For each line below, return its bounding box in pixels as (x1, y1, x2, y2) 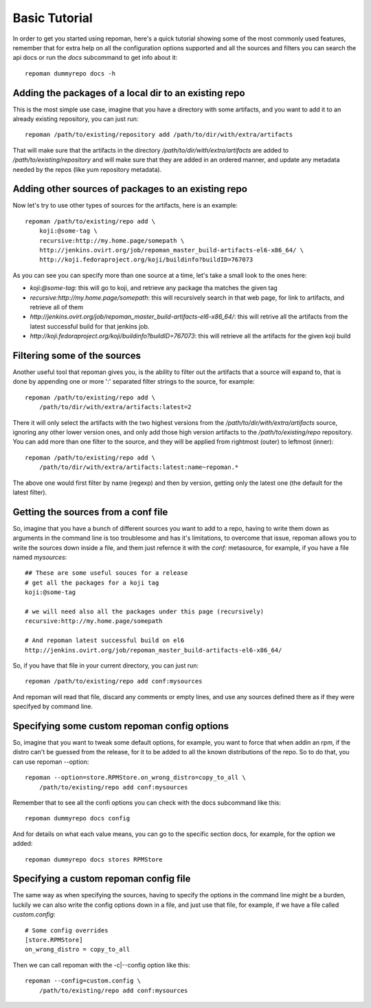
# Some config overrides (25, 926, 109, 934)
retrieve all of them (30, 303, 84, 311)
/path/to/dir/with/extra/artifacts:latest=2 (38, 403, 192, 411)
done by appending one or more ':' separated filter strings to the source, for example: (12, 377, 255, 386)
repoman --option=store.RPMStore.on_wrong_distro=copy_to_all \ (25, 774, 247, 782)
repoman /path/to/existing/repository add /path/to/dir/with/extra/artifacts (25, 131, 293, 139)
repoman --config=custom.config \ (25, 977, 141, 985)
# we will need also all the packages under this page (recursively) (25, 608, 265, 615)
